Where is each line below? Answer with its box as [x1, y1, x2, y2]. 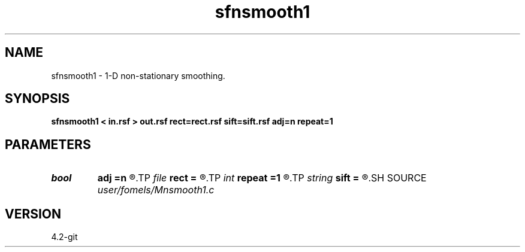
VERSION [5, 206, 62, 221]
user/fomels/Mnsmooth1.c [97, 184, 215, 196]
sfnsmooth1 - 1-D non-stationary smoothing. [51, 70, 225, 81]
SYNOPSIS [5, 91, 70, 107]
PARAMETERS [5, 136, 91, 152]
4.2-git [51, 232, 78, 242]
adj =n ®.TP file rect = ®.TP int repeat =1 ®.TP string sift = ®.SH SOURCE [97, 172, 427, 184]
